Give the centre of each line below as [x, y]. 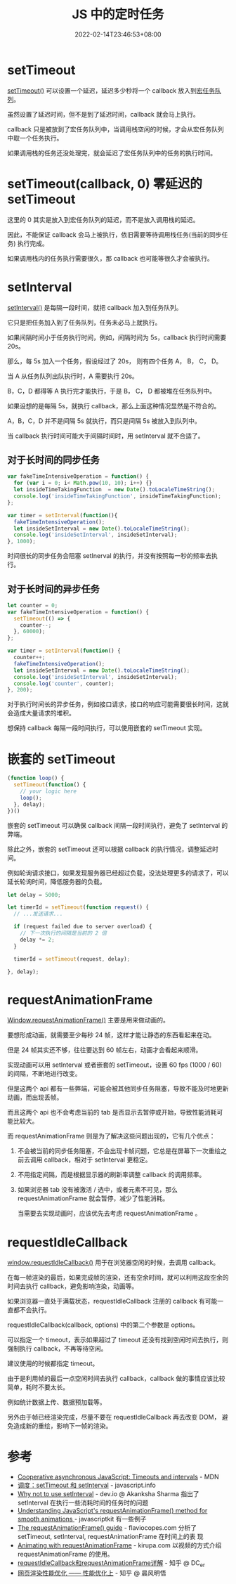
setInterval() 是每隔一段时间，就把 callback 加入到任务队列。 [95, 307]
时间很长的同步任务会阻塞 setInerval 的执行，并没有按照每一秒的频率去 [110, 556]
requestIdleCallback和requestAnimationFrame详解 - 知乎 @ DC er [111, 1564]
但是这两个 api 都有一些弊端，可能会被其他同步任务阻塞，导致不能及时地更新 [118, 1089]
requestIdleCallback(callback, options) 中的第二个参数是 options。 [103, 1325]
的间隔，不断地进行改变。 [44, 1074]
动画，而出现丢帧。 [35, 1098]
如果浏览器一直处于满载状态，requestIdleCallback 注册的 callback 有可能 [112, 1301]
